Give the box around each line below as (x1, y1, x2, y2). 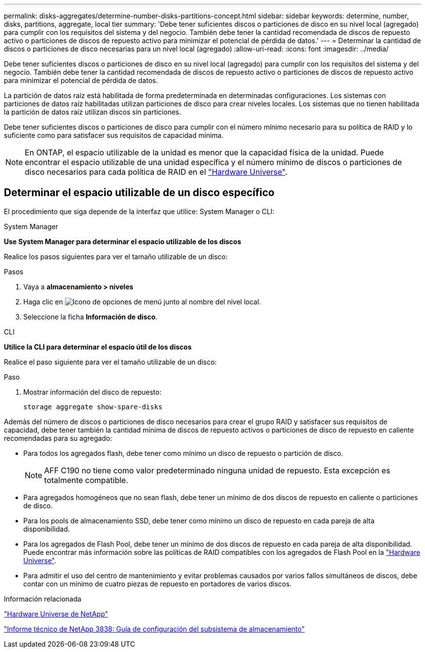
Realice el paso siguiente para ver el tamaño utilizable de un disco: (4, 357, 217, 366)
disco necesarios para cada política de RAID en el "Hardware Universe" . (25, 167, 288, 177)
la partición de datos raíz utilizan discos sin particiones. (4, 108, 181, 116)
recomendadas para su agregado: (4, 434, 112, 442)
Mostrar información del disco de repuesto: (23, 387, 162, 396)
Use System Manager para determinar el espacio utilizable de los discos (4, 237, 242, 246)
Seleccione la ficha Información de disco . (23, 312, 158, 321)
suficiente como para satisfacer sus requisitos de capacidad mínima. (4, 131, 224, 139)
